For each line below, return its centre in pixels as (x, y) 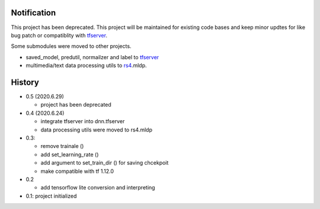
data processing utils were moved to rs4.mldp (96, 130)
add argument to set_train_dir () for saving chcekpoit (105, 163)
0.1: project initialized (51, 196)
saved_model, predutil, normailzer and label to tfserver (92, 57)
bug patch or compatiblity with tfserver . (59, 35)
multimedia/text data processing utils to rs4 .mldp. (86, 66)
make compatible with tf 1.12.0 (77, 171)
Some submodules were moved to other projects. (71, 46)
